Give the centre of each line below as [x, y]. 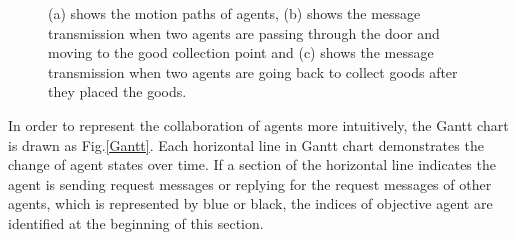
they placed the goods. [117, 91]
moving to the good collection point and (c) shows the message [241, 52]
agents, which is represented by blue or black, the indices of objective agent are [250, 203]
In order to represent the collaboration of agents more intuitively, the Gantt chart [258, 124]
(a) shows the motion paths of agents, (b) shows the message [234, 13]
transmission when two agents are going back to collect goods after [253, 71]
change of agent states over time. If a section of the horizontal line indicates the [252, 164]
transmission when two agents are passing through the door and [244, 32]
